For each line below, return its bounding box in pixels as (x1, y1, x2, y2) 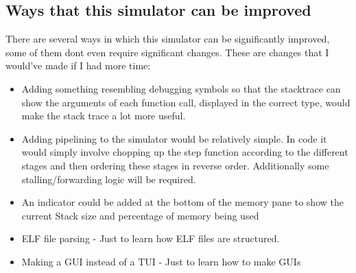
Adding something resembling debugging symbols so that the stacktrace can (21, 81, 341, 95)
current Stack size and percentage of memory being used (21, 208, 259, 222)
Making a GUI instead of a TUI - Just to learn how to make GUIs (21, 254, 301, 268)
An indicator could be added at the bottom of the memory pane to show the (21, 195, 344, 209)
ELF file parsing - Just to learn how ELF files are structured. (21, 231, 280, 246)
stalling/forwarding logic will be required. (21, 171, 196, 186)
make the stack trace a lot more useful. (21, 108, 186, 123)
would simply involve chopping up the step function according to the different (21, 145, 348, 159)
